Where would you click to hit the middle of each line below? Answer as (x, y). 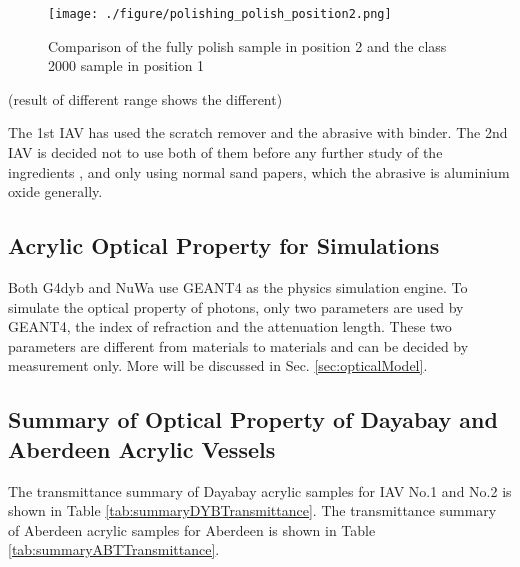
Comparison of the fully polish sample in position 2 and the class (247, 45)
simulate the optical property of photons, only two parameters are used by (236, 306)
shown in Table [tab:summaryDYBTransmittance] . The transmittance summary (252, 510)
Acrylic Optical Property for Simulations (224, 245)
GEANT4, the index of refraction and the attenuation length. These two (230, 326)
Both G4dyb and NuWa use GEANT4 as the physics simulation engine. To (238, 287)
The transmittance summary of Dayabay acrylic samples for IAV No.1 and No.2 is (260, 490)
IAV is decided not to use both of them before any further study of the (225, 152)
